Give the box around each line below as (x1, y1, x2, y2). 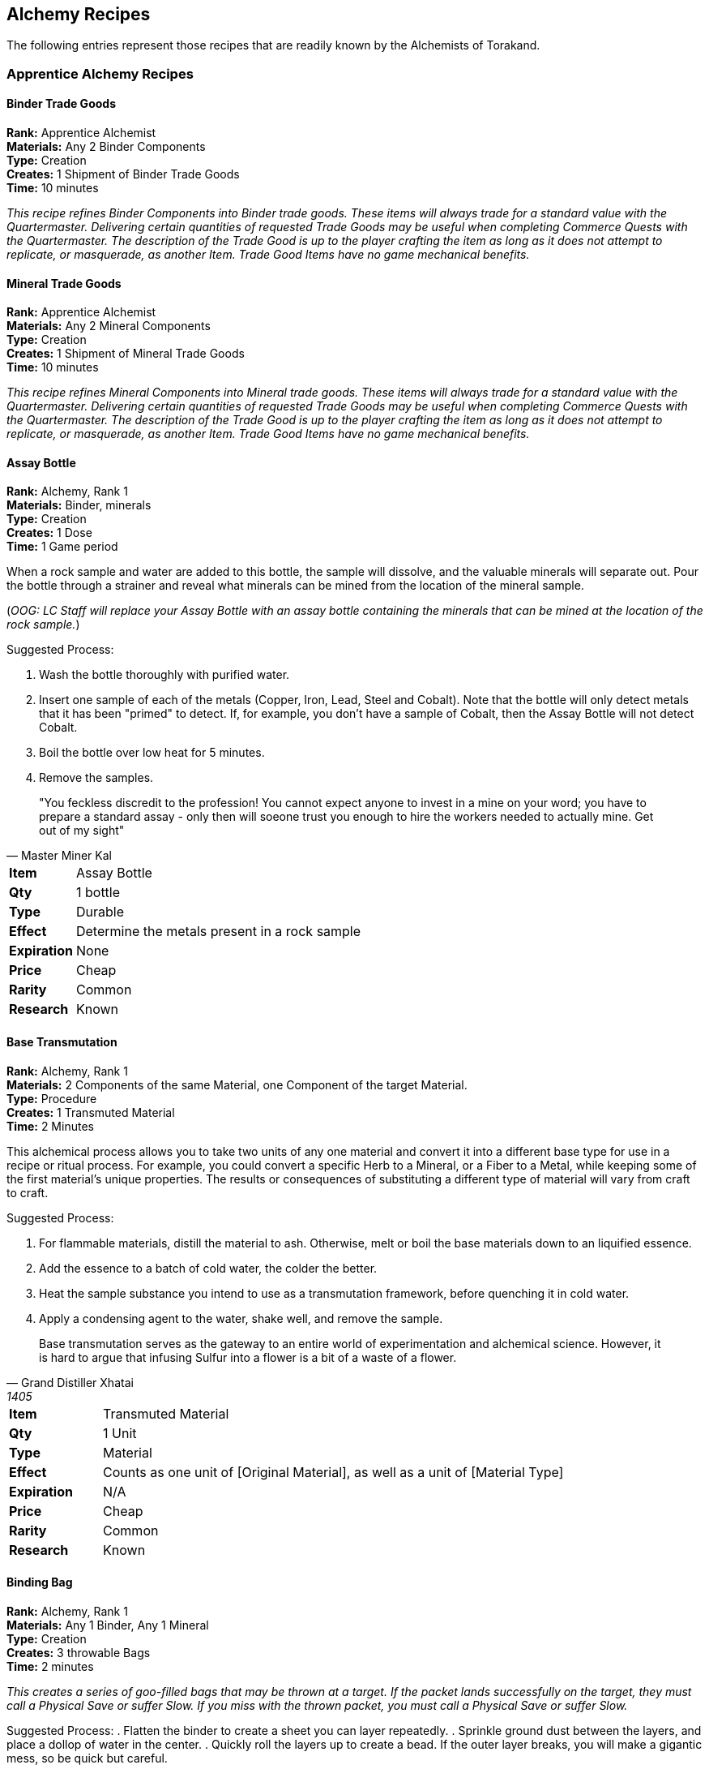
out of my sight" (39, 823, 125, 838)
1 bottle (75, 884, 121, 901)
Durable (75, 904, 124, 921)
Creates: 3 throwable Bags (6, 1645, 151, 1660)
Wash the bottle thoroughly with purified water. (39, 668, 290, 682)
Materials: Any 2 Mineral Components (6, 319, 211, 333)
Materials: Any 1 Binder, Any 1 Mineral (6, 1617, 209, 1632)
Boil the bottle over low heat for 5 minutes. (39, 745, 265, 760)
